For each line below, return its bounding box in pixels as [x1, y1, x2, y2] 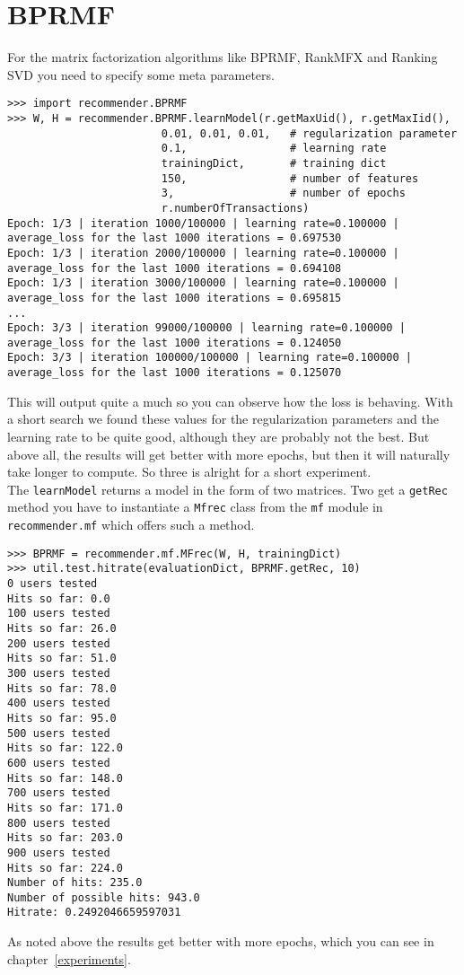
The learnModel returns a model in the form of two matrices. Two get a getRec [7, 479, 448, 498]
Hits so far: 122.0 [7, 742, 123, 755]
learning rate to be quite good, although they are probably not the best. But [7, 426, 430, 445]
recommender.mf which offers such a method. [7, 515, 255, 534]
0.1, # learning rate [161, 142, 387, 155]
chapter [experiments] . [7, 949, 131, 968]
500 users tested [7, 726, 110, 740]
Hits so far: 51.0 [7, 652, 117, 665]
